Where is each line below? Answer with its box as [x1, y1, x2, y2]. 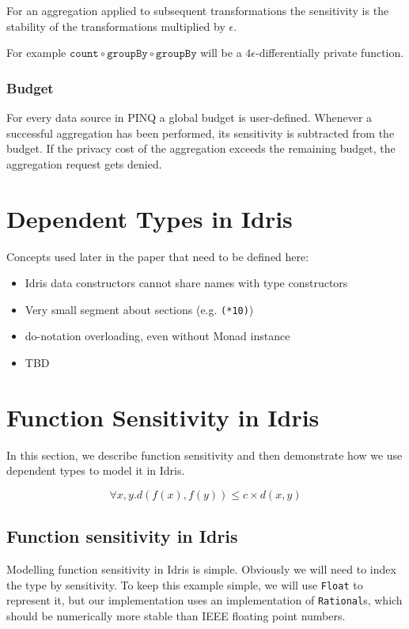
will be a [200, 44, 242, 61]
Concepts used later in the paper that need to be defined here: [6, 248, 309, 264]
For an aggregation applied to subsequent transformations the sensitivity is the [6, 2, 389, 18]
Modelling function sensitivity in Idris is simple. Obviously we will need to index [6, 561, 396, 578]
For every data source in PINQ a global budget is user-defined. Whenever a [6, 109, 373, 125]
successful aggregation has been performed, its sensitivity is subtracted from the [6, 124, 395, 141]
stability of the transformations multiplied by [6, 17, 225, 34]
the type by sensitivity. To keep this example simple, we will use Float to [6, 576, 363, 593]
